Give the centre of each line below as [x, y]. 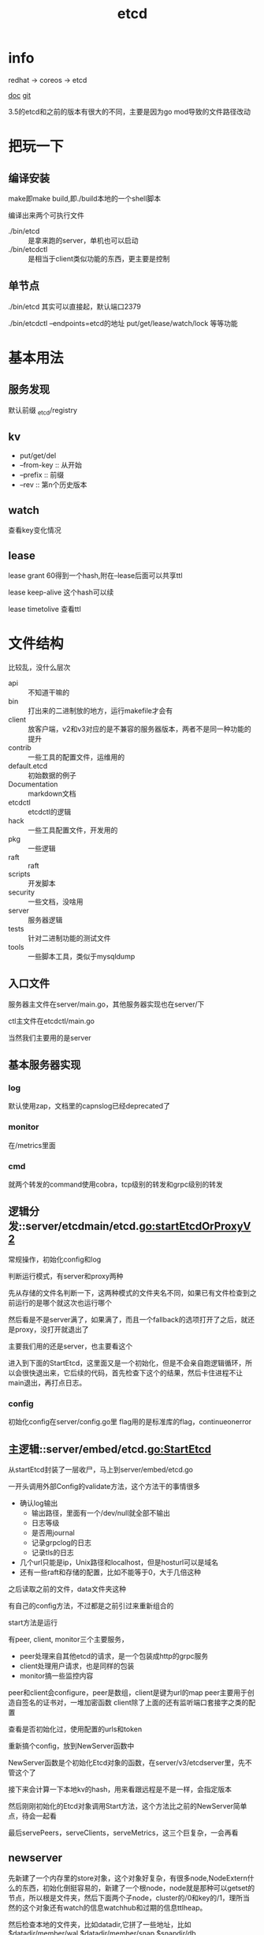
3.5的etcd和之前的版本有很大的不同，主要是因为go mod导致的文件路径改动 [129, 111]
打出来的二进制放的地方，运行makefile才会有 [100, 711]
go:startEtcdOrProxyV [195, 1226]
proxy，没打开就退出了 [52, 1329]
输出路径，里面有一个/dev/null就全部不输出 [101, 1513]
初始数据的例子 [52, 775]
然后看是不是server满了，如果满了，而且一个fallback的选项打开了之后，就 [128, 1319]
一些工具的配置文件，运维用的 [76, 757]
